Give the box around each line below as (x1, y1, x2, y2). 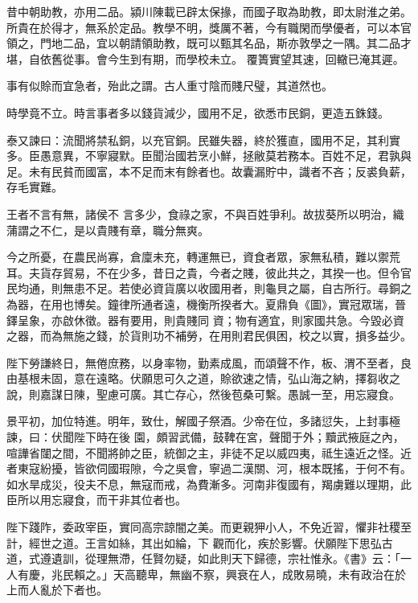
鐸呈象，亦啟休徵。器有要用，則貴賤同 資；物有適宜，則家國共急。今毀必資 (6, 311, 404, 328)
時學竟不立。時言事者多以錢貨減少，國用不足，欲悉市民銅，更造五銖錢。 (6, 104, 389, 121)
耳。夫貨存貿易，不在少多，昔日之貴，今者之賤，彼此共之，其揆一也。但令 (6, 264, 400, 281)
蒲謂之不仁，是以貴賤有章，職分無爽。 (6, 221, 209, 238)
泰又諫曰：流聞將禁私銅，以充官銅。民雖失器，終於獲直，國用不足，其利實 (6, 131, 400, 148)
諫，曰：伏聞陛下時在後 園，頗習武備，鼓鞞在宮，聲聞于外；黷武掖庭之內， (6, 429, 404, 445)
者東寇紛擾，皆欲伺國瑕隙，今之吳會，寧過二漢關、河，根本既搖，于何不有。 (6, 460, 412, 477)
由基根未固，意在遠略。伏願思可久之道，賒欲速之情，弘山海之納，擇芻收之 (6, 370, 400, 387)
